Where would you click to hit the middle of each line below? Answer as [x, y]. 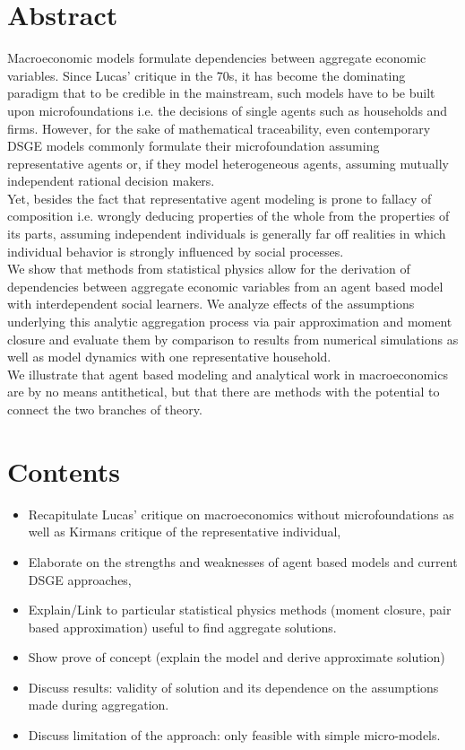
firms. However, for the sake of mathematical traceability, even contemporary [219, 128]
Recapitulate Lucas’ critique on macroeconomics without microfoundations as [241, 514]
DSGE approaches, [80, 579]
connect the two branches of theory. [105, 409]
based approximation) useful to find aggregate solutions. [182, 627]
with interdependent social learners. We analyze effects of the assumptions [211, 304]
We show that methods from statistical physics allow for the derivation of [209, 269]
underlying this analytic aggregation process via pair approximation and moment [230, 322]
